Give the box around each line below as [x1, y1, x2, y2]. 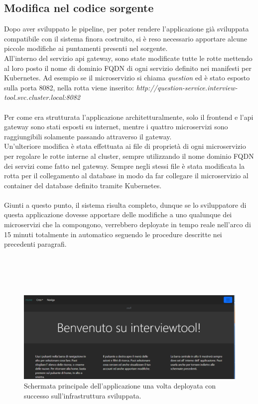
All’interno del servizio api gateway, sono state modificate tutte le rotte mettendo [4, 52, 253, 63]
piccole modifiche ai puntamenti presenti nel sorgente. [4, 43, 168, 53]
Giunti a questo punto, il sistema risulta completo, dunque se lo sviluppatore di [4, 199, 247, 210]
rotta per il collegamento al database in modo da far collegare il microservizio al [4, 170, 249, 181]
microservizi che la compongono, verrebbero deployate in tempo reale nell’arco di [4, 219, 251, 230]
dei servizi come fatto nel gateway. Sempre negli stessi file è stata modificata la [4, 160, 245, 171]
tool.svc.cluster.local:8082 [4, 92, 80, 102]
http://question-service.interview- [136, 82, 238, 92]
